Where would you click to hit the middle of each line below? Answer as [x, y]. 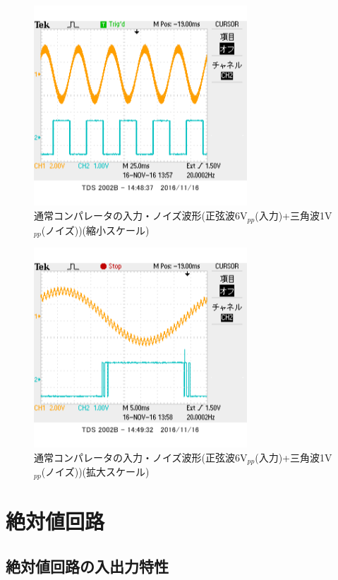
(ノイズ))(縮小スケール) [95, 230]
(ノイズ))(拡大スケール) [95, 472]
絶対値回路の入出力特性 [87, 566]
